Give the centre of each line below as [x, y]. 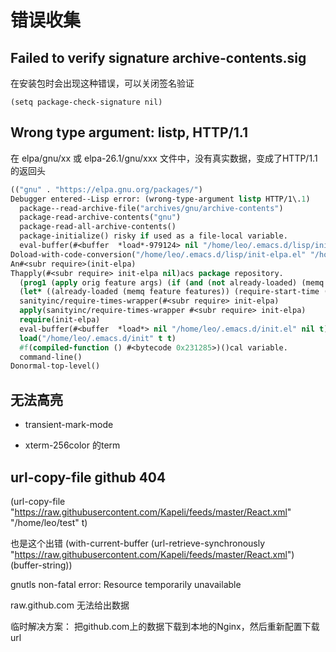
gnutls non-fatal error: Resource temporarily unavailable [126, 584]
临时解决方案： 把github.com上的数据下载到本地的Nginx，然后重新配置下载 [165, 626]
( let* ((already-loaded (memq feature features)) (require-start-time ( [174, 292]
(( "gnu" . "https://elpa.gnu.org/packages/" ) [106, 189]
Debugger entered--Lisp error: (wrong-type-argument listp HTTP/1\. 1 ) [160, 199]
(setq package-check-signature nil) [86, 102]
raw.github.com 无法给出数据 [70, 605]
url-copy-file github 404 [88, 477]
